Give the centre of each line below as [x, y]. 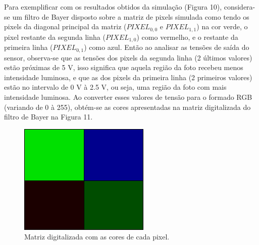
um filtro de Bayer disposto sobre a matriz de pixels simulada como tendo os [131, 16]
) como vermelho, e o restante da [187, 37]
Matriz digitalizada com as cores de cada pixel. [97, 237]
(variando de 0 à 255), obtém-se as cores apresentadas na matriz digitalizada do [127, 107]
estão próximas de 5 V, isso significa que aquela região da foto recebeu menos [124, 67]
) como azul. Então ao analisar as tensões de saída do [167, 47]
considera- [240, 7]
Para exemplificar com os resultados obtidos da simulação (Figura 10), [113, 7]
